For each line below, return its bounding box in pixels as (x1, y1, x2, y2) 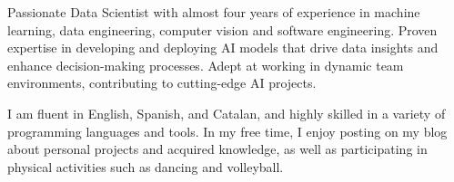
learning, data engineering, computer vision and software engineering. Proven (7, 20, 438, 39)
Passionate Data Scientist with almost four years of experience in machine (7, 3, 420, 21)
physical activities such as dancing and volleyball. (7, 157, 284, 176)
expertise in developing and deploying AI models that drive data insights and (7, 38, 439, 57)
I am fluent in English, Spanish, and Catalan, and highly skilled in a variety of (7, 103, 446, 122)
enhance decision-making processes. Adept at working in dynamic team (7, 55, 404, 74)
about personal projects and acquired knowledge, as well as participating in (7, 139, 428, 158)
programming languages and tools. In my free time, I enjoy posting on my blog (7, 121, 448, 140)
